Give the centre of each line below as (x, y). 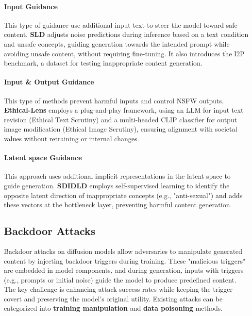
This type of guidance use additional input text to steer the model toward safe (121, 25)
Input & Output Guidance (49, 82)
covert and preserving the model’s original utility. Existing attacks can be (113, 298)
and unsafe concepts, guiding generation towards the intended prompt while (117, 43)
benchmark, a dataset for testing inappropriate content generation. (103, 63)
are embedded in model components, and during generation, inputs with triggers (124, 270)
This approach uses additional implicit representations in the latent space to (117, 176)
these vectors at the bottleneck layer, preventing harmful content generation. (118, 205)
